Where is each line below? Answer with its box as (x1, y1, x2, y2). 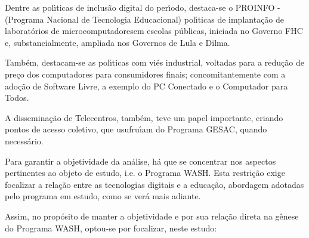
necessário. (5, 134, 44, 147)
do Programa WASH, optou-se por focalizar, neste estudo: (5, 221, 217, 234)
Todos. (5, 91, 29, 104)
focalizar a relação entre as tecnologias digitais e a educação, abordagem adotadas (5, 178, 304, 190)
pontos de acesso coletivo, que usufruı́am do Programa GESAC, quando (5, 123, 267, 135)
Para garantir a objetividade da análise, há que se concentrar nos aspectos (5, 154, 276, 167)
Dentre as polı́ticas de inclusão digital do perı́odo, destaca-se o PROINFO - (5, 1, 280, 13)
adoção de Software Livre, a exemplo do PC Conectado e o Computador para (5, 79, 288, 92)
